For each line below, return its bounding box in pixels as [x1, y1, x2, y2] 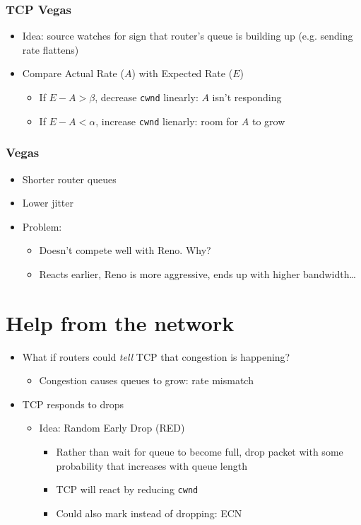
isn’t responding [212, 90, 282, 104]
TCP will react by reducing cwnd [56, 482, 199, 497]
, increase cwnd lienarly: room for [95, 113, 239, 128]
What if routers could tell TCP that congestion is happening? [22, 349, 290, 364]
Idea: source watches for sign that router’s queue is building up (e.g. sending [22, 28, 353, 43]
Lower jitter [22, 195, 74, 210]
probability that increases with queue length [56, 458, 247, 473]
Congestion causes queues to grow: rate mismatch [39, 373, 254, 388]
